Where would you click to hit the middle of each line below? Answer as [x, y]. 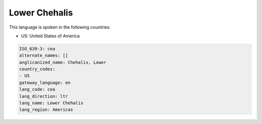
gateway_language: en [45, 83]
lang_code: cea [37, 89]
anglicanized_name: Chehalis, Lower [63, 62]
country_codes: [37, 69]
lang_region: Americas [46, 110]
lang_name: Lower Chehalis [51, 103]
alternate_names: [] [43, 55]
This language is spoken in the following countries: [60, 27]
